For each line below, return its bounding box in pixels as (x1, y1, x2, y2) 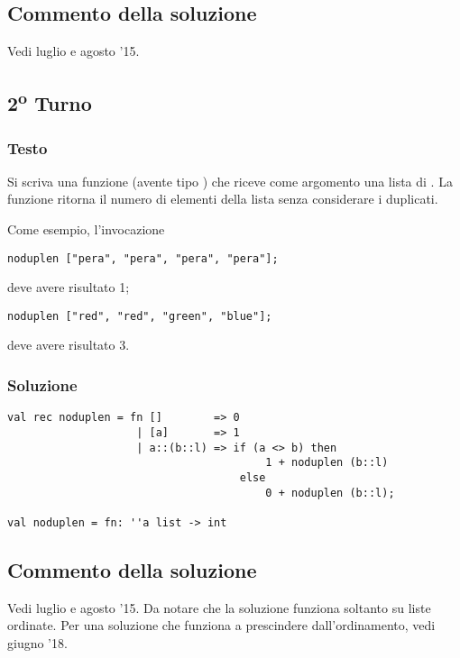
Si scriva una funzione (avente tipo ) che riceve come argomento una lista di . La (7, 171, 453, 190)
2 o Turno (7, 86, 92, 117)
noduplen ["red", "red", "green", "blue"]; (7, 309, 272, 323)
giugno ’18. (7, 633, 68, 652)
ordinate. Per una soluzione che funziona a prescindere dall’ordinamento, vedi (7, 616, 436, 635)
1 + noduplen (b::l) (265, 456, 389, 470)
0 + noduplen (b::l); (265, 486, 395, 499)
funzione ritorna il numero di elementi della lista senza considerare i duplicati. (7, 189, 438, 208)
